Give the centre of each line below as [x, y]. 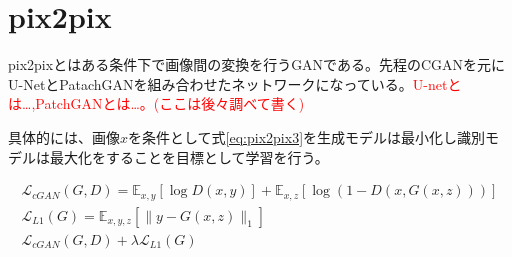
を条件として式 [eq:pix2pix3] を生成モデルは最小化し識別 [307, 136]
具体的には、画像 [64, 136]
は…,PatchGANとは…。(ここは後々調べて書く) [156, 103]
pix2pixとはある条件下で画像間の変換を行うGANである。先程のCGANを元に [257, 64]
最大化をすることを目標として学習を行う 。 [189, 156]
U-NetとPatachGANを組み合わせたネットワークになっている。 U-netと [235, 83]
